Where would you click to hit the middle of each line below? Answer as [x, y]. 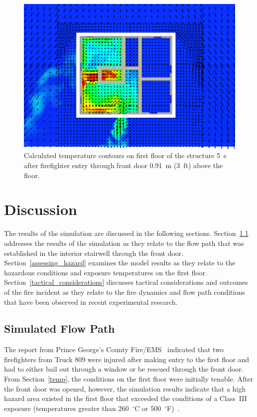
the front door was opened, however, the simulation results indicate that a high [125, 388]
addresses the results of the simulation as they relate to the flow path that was [124, 243]
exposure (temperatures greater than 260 [66, 408]
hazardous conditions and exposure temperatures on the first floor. [106, 272]
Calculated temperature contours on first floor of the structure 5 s [125, 155]
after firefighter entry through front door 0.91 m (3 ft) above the [124, 165]
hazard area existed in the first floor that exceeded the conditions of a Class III [126, 398]
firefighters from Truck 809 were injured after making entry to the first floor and [127, 359]
